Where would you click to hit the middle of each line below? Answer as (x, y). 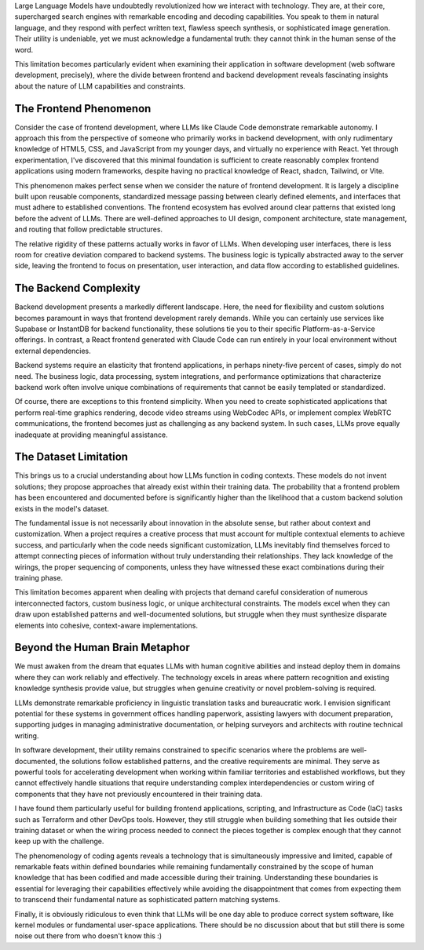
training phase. (38, 577)
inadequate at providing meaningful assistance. (91, 435)
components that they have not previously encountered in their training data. (139, 794)
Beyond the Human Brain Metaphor (102, 648)
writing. (27, 735)
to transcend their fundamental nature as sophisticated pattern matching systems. (147, 900)
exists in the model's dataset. (62, 508)
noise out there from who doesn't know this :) (88, 936)
